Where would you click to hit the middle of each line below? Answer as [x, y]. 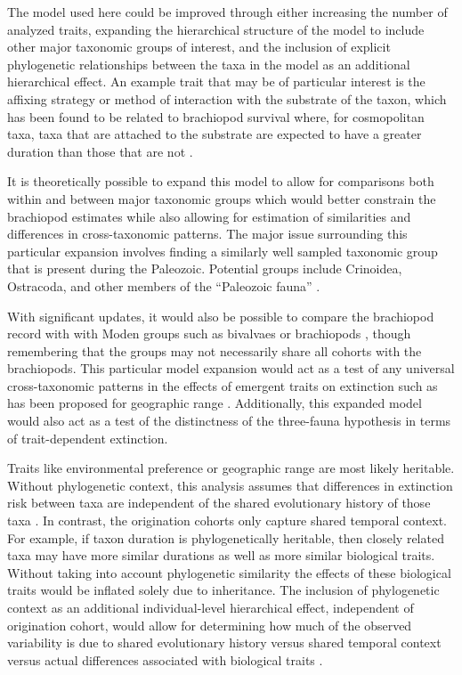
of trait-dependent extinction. [88, 438]
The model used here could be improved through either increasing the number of [227, 12]
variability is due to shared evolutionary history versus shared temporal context [224, 642]
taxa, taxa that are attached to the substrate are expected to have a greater [215, 134]
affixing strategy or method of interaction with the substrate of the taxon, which [227, 98]
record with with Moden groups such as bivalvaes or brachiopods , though [209, 333]
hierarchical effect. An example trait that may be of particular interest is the [216, 81]
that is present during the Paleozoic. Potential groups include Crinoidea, [205, 268]
